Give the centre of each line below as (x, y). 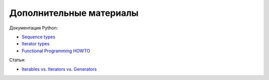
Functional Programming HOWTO (56, 51)
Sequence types (39, 37)
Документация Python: (34, 28)
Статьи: (17, 60)
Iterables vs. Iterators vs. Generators (59, 69)
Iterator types (36, 44)
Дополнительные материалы (74, 13)
